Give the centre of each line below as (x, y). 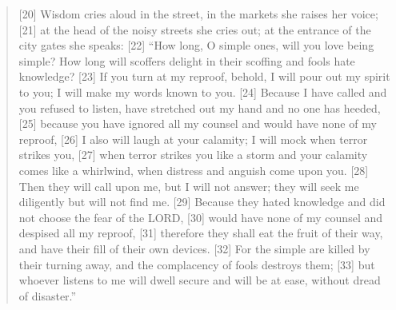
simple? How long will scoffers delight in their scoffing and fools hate (187, 60)
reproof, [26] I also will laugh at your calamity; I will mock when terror (193, 139)
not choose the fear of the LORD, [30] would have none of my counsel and (200, 217)
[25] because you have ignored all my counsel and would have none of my (198, 123)
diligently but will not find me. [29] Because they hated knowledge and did (202, 202)
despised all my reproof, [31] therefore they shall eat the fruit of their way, (201, 233)
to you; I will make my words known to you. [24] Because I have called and (203, 91)
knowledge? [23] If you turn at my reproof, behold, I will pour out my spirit (204, 76)
